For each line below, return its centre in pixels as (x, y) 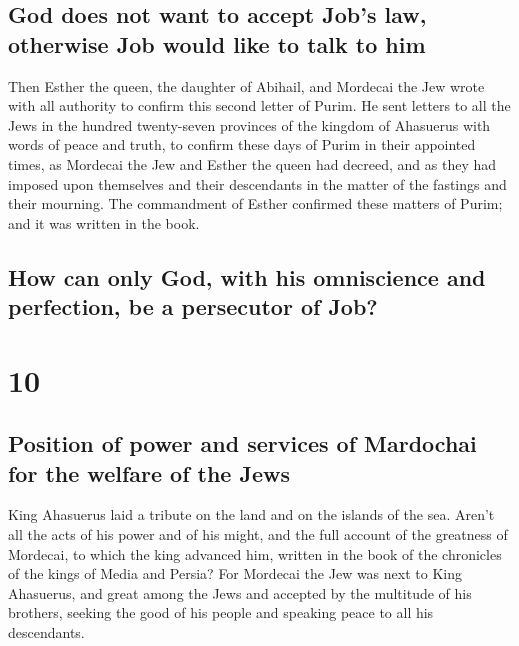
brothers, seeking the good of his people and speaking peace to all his (221, 612)
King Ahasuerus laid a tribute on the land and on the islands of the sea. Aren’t (251, 514)
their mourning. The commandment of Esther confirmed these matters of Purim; (255, 203)
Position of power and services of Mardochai (242, 443)
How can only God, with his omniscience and (247, 276)
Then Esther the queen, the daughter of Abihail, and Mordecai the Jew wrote (246, 85)
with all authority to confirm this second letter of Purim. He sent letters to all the (259, 105)
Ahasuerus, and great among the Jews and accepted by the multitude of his (240, 592)
